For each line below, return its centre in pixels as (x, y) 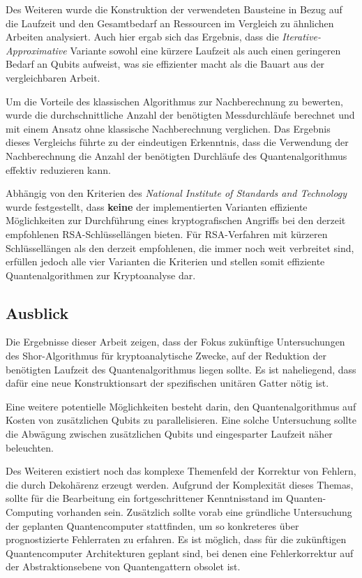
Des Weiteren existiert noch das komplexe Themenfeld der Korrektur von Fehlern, (181, 471)
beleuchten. (30, 447)
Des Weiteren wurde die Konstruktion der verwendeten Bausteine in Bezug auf (174, 9)
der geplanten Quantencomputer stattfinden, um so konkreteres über (152, 525)
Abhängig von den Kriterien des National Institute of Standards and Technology (176, 193)
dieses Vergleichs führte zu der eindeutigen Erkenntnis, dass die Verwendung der (177, 142)
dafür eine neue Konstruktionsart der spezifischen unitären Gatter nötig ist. (167, 383)
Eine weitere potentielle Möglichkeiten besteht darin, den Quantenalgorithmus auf (181, 406)
